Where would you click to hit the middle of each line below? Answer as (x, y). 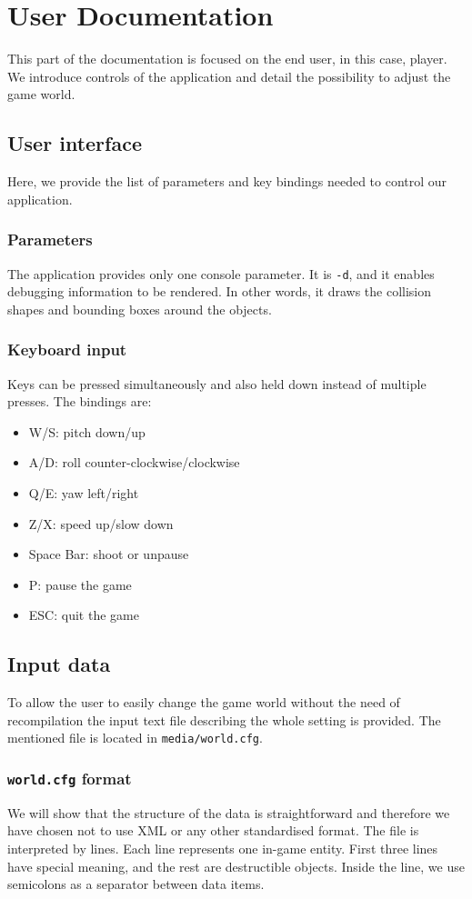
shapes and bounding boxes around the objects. (140, 309)
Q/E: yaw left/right (84, 492)
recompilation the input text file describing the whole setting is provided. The (224, 719)
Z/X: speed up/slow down (101, 523)
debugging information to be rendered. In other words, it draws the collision (220, 291)
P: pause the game (80, 584)
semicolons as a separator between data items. (136, 884)
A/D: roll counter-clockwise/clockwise (134, 462)
